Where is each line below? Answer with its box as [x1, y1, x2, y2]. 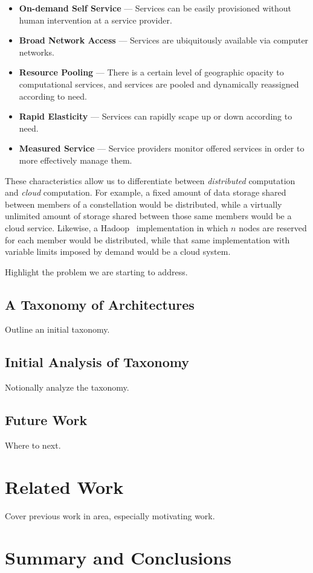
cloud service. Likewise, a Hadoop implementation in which [5, 221, 228, 234]
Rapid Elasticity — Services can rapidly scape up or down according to [19, 110, 292, 123]
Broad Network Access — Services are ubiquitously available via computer [19, 34, 309, 46]
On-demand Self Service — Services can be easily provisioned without [19, 2, 292, 14]
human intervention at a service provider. [19, 13, 172, 26]
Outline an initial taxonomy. [5, 323, 110, 336]
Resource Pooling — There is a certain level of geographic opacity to [19, 66, 284, 78]
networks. [19, 45, 54, 58]
